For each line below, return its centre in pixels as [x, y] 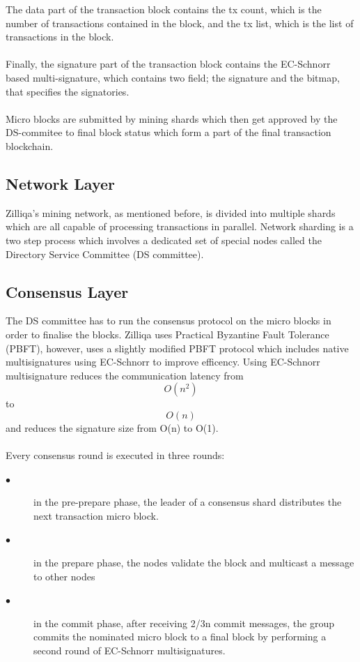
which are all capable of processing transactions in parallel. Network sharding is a [180, 226]
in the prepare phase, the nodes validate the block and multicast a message [194, 563]
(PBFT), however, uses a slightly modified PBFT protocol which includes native [177, 348]
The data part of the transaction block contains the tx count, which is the [164, 9]
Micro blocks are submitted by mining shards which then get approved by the [172, 118]
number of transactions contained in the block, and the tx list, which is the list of [180, 23]
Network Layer [60, 183]
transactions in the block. [60, 37]
